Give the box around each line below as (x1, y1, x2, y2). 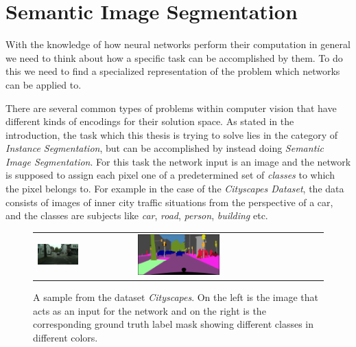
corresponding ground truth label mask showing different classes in (33, 317, 314, 331)
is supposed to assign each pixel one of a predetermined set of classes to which (5, 168, 335, 182)
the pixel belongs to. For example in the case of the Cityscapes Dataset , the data (5, 181, 344, 196)
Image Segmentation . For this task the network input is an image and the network (5, 154, 351, 168)
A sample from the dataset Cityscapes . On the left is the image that (33, 290, 318, 304)
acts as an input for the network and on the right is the (33, 303, 266, 317)
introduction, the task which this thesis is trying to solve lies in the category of (5, 127, 338, 142)
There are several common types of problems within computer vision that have (5, 100, 337, 115)
